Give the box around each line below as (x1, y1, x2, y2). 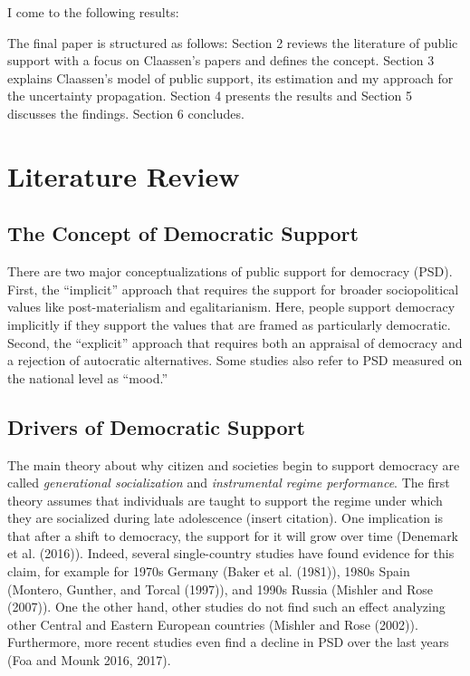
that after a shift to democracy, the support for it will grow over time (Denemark (7, 526, 459, 545)
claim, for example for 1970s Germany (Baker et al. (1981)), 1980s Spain (7, 562, 410, 581)
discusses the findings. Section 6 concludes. (7, 103, 245, 122)
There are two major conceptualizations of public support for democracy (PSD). (7, 262, 453, 281)
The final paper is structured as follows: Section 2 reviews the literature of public (7, 33, 458, 52)
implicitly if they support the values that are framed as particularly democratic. (7, 314, 451, 333)
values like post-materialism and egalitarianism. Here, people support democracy (7, 297, 456, 316)
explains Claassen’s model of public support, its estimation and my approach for (7, 68, 454, 87)
